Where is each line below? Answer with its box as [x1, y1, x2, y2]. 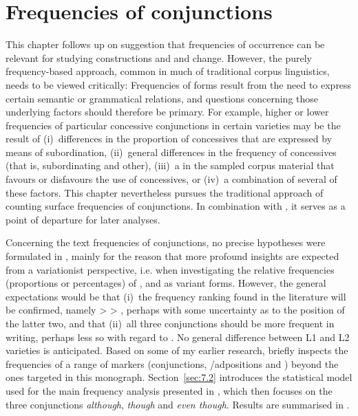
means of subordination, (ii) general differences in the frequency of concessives [6, 144, 337, 159]
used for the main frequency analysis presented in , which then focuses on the [6, 383, 333, 397]
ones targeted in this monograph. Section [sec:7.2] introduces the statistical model [6, 370, 352, 384]
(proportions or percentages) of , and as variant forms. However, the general [6, 276, 326, 290]
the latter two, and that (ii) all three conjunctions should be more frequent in [6, 316, 335, 330]
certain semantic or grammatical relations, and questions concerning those [6, 91, 319, 105]
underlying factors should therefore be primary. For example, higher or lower [6, 105, 329, 119]
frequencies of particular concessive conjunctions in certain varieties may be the [6, 118, 341, 132]
